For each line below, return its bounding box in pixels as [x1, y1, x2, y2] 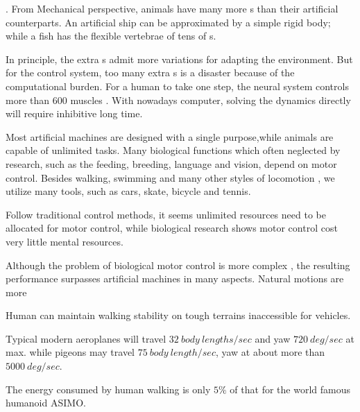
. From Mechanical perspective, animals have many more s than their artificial [6, 1, 338, 15]
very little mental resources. [6, 234, 123, 248]
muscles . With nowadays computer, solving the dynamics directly [70, 92, 351, 107]
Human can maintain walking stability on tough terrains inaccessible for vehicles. [6, 308, 351, 323]
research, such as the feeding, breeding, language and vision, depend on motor [6, 156, 337, 171]
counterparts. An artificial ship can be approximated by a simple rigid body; [6, 15, 331, 29]
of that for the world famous [230, 381, 350, 396]
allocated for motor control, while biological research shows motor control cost [6, 221, 338, 235]
